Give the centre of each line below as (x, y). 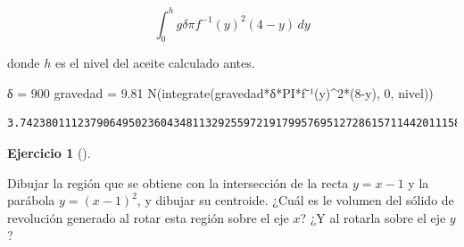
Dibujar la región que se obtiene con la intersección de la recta (178, 182)
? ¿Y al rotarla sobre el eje (373, 217)
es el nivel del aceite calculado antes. (155, 63)
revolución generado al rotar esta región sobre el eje (148, 217)
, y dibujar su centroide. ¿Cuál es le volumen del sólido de (295, 200)
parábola (31, 200)
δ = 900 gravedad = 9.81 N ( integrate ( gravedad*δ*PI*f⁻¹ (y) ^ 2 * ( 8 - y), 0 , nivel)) (220, 92)
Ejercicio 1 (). (49, 153)
